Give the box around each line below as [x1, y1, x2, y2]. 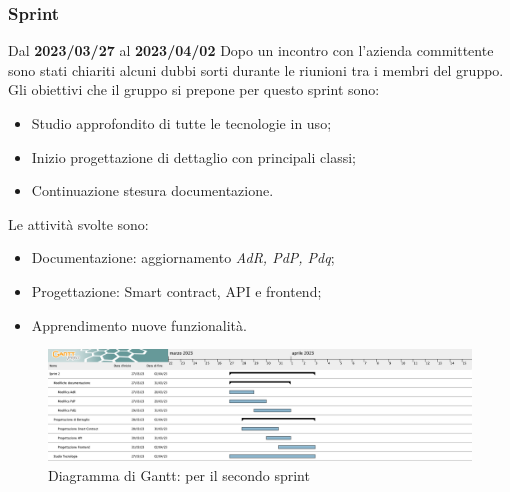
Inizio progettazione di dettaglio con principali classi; [31, 146, 356, 167]
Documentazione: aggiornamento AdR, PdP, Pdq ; [31, 247, 335, 268]
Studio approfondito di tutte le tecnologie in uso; [31, 113, 332, 133]
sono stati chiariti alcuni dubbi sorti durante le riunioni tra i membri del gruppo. [8, 59, 504, 80]
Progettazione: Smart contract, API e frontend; [31, 280, 322, 301]
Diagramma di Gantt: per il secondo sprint [48, 464, 310, 485]
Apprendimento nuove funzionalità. [31, 314, 247, 335]
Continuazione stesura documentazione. [31, 180, 274, 201]
